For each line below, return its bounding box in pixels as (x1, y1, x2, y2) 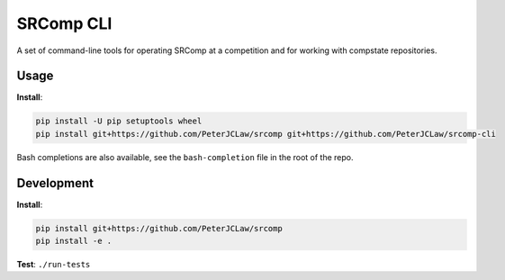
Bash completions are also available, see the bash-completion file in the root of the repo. (16, 151, 355, 162)
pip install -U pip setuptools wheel (35, 116, 203, 126)
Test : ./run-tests (16, 259, 91, 270)
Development (16, 176, 95, 191)
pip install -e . (35, 236, 113, 247)
